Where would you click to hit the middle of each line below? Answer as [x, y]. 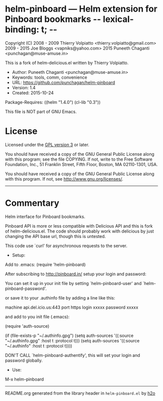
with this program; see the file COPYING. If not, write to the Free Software [79, 159]
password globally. [24, 360]
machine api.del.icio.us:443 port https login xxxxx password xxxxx [72, 307]
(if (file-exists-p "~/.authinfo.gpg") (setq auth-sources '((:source [69, 335]
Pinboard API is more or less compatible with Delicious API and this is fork [79, 226]
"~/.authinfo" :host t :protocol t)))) [39, 346]
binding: [22, 30]
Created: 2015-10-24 [33, 93]
